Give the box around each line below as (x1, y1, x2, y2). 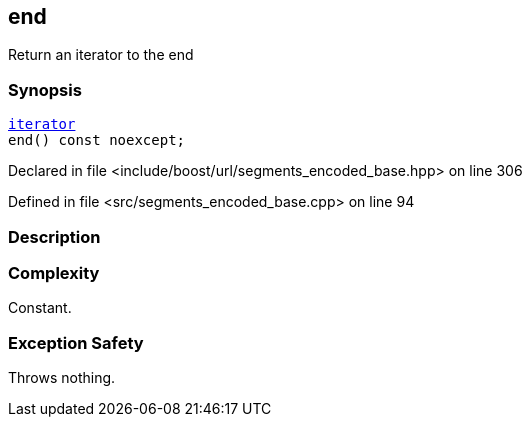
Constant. (8, 299, 72, 317)
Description (8, 226, 101, 247)
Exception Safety (8, 332, 144, 353)
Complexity (8, 262, 100, 283)
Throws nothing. (8, 369, 116, 387)
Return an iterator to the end (8, 46, 194, 64)
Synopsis (8, 79, 82, 100)
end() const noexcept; (8, 132, 186, 149)
